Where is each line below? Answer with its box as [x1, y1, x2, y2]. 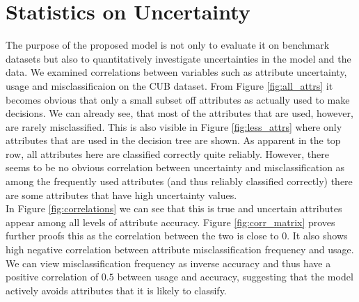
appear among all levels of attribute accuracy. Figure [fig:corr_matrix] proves [6, 214, 335, 229]
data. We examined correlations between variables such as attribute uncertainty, [6, 65, 347, 79]
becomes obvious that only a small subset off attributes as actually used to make [6, 92, 350, 106]
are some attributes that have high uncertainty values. [6, 187, 237, 202]
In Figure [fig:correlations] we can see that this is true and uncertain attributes [6, 201, 342, 216]
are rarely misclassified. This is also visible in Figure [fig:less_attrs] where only [6, 119, 342, 134]
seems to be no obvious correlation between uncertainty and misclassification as [6, 160, 345, 175]
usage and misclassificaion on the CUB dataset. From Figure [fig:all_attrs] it [6, 78, 333, 93]
